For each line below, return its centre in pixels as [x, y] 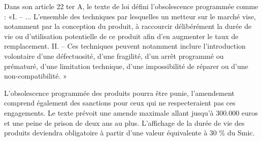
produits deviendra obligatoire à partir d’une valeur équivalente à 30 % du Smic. [129, 133]
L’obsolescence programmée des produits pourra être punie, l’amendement [119, 93]
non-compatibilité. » [36, 76]
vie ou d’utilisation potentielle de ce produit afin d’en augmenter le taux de [121, 36]
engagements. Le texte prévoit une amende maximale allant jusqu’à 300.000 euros [131, 112]
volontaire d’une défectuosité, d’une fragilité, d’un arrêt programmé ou [114, 56]
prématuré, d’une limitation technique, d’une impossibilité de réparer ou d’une [126, 66]
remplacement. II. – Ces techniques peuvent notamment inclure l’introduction [125, 46]
